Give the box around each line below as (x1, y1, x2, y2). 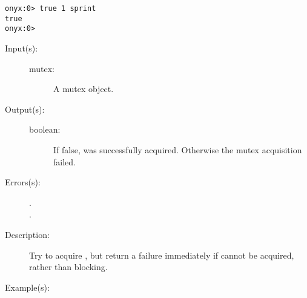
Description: (5, 228, 50, 240)
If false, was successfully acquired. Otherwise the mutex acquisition (53, 143, 302, 156)
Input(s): (5, 41, 38, 54)
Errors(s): (5, 176, 41, 188)
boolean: (29, 123, 61, 136)
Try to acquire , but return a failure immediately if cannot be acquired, (29, 248, 294, 261)
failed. (53, 155, 76, 168)
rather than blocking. (29, 260, 108, 273)
